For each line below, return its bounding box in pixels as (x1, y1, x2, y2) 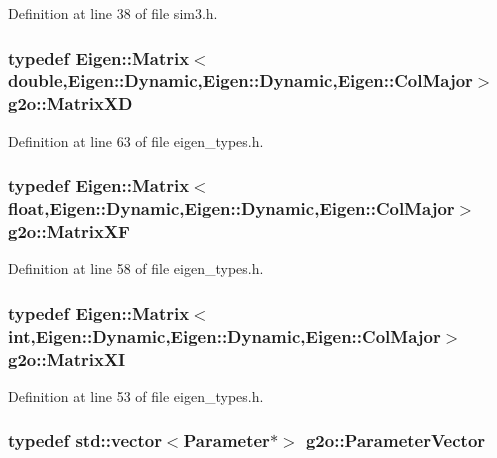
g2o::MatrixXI (8, 346, 126, 371)
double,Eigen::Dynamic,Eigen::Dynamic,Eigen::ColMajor (8, 68, 473, 93)
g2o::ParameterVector (305, 428, 486, 453)
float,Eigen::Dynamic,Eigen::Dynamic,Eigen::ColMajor (8, 196, 455, 221)
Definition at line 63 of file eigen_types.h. (8, 130, 264, 151)
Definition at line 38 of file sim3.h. (8, 3, 218, 23)
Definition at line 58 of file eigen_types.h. (8, 258, 264, 279)
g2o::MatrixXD (8, 91, 133, 116)
